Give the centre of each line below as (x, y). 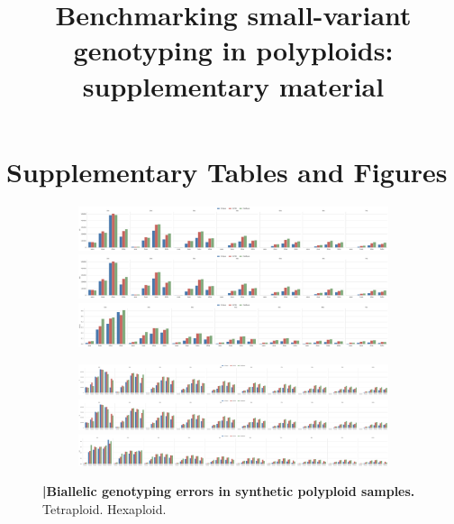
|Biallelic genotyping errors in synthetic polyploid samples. (229, 491)
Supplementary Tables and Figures (227, 171)
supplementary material (233, 85)
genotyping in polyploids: (233, 50)
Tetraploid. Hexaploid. (104, 508)
